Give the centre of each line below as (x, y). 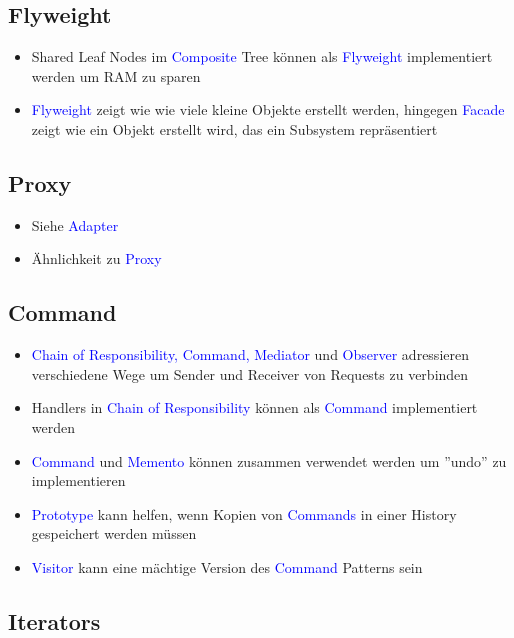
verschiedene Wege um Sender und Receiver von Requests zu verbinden (250, 373)
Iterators (54, 620)
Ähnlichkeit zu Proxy (96, 258)
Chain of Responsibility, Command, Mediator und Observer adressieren (250, 354)
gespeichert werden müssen (114, 533)
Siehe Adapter (75, 224)
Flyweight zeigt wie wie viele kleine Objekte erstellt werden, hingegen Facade (268, 109)
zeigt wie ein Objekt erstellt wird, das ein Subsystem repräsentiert (234, 128)
